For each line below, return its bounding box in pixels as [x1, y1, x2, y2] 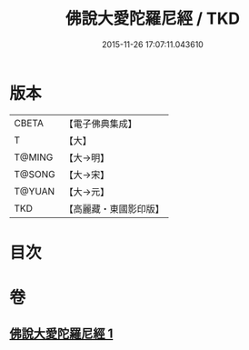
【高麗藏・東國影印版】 [64, 202, 165, 215]
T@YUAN [14, 185, 55, 197]
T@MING [14, 151, 54, 164]
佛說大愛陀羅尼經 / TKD [65, 8, 241, 29]
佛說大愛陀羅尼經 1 [9, 326, 114, 342]
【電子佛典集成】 [64, 117, 138, 130]
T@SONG [14, 167, 56, 180]
